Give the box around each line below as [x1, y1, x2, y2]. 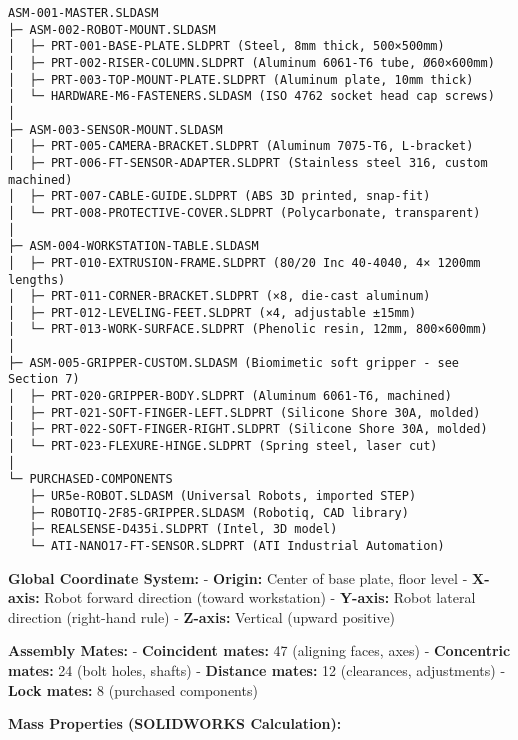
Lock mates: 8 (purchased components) [8, 679, 258, 700]
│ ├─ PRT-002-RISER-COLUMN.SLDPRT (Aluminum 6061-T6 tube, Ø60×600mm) [8, 55, 495, 70]
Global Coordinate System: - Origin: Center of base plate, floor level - [8, 567, 468, 588]
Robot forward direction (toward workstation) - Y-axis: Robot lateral [44, 587, 476, 608]
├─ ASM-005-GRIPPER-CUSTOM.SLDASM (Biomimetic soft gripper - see [8, 355, 460, 370]
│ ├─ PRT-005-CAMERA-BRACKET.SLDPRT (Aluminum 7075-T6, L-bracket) [8, 139, 474, 154]
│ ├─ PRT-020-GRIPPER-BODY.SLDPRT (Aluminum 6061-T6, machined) [8, 389, 452, 404]
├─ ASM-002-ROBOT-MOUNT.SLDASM [8, 22, 216, 37]
